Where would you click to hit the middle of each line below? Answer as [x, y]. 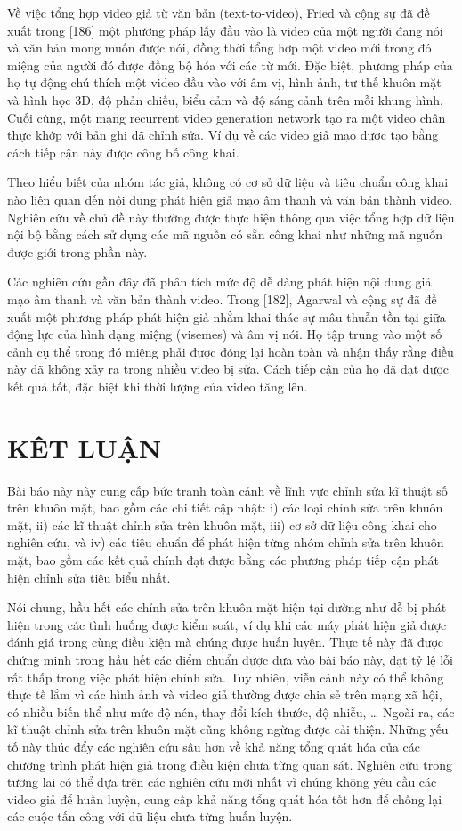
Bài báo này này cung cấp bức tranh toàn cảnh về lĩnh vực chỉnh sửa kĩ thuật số [227, 490]
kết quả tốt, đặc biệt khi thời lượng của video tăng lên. [158, 386]
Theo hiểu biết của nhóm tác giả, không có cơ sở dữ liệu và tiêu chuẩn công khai [228, 182]
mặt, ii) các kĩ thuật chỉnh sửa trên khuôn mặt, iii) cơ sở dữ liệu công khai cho [222, 524]
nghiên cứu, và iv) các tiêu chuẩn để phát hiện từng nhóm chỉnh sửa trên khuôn [226, 542]
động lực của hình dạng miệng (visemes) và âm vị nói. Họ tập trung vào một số [225, 334]
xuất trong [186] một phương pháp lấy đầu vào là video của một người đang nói [225, 30]
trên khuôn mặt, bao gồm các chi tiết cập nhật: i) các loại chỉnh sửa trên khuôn [225, 508]
